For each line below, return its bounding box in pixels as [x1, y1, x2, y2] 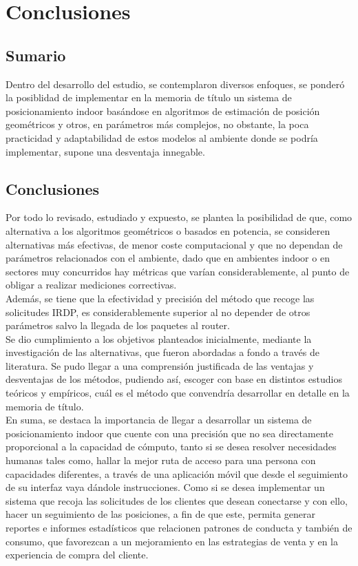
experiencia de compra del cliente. [6, 547, 149, 562]
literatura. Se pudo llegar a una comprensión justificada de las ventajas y [6, 358, 314, 373]
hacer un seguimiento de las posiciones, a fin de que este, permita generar [6, 507, 316, 521]
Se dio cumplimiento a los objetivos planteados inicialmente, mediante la [6, 331, 312, 346]
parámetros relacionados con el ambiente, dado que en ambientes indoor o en [6, 251, 330, 265]
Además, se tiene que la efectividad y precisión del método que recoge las [6, 291, 315, 305]
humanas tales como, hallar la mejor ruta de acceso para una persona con [6, 453, 316, 468]
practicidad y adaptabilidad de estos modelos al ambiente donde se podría [6, 130, 318, 145]
